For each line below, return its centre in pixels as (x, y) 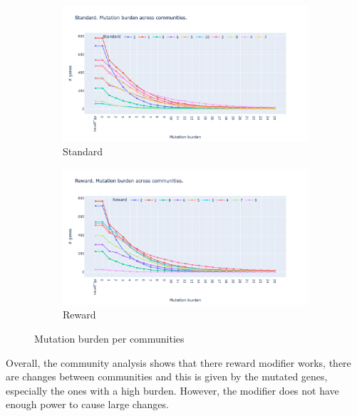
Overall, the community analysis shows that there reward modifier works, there (178, 362)
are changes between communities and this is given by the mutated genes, (167, 376)
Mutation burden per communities (109, 338)
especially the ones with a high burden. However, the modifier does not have (172, 390)
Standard (83, 151)
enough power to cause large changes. (87, 404)
